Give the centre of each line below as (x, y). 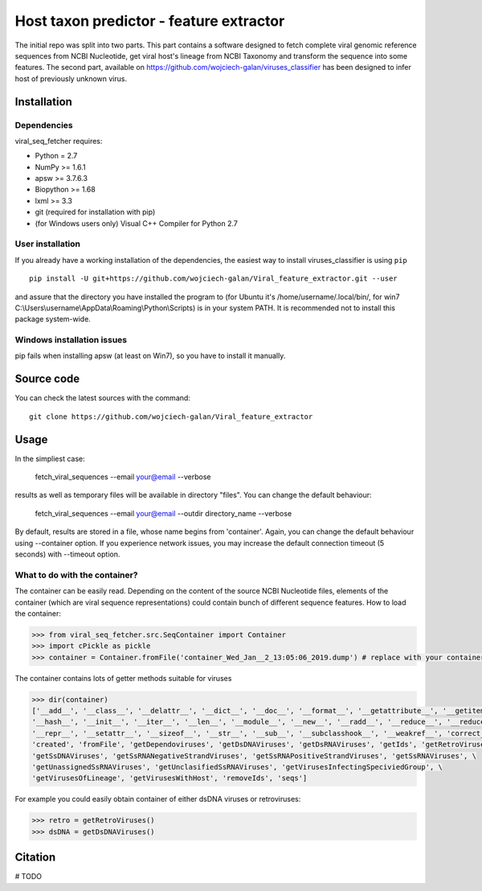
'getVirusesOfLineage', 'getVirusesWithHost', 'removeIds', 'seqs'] (170, 778)
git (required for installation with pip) (95, 212)
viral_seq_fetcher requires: (59, 141)
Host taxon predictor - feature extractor (150, 21)
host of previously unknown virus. (71, 78)
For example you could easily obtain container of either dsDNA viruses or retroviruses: (158, 799)
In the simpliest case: (50, 458)
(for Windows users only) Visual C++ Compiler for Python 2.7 (137, 223)
